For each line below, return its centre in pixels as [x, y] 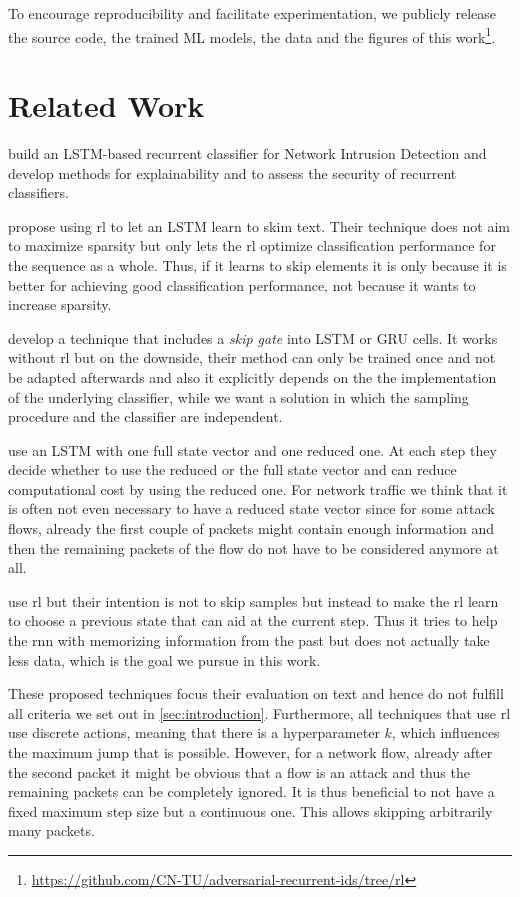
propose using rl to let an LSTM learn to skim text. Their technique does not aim [259, 225]
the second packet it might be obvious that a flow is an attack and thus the [239, 771]
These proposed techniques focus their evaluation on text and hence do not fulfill [256, 693]
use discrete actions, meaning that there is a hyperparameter [194, 732]
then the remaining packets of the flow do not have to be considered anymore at [253, 547]
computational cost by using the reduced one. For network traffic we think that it [258, 488]
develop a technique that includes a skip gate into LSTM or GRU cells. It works [253, 337]
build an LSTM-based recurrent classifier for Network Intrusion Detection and [247, 152]
